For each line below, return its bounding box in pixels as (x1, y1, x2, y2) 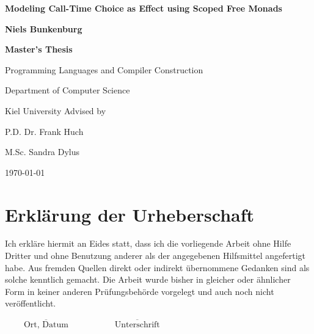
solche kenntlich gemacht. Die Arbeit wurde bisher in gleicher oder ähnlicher (5, 273, 291, 286)
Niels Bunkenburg (5, 22, 82, 35)
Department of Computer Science (5, 84, 130, 96)
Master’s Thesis (5, 43, 73, 56)
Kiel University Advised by (5, 104, 106, 117)
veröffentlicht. (5, 297, 56, 310)
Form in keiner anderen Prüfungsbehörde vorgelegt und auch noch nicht (5, 285, 274, 297)
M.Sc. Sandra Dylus (5, 145, 80, 158)
